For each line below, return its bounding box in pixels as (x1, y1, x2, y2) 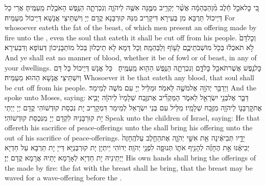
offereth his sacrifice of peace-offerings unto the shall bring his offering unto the (5, 122, 253, 133)
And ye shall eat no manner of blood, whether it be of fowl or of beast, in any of (5, 52, 257, 62)
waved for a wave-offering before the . (5, 172, 122, 183)
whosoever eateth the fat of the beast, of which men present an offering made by (5, 22, 257, 33)
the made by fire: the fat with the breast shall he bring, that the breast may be (5, 162, 253, 173)
